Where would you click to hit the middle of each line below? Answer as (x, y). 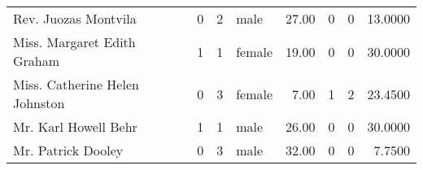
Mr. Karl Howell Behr (75, 126)
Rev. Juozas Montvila (75, 18)
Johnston (39, 103)
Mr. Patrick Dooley (68, 150)
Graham (37, 61)
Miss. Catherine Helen (76, 84)
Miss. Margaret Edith (74, 42)
